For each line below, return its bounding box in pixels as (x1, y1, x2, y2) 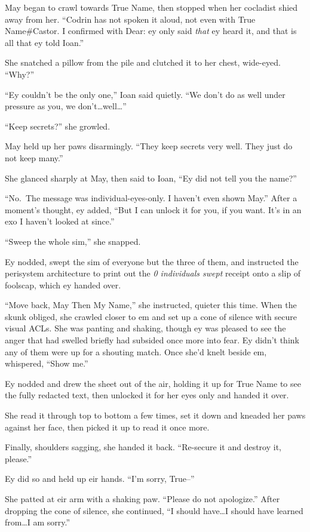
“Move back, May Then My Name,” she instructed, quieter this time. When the (5, 299, 297, 311)
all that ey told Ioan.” (5, 36, 84, 48)
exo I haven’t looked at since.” (5, 215, 115, 227)
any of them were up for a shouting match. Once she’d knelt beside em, (5, 345, 267, 358)
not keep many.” (5, 151, 63, 164)
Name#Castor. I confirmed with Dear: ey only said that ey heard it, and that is (5, 24, 297, 37)
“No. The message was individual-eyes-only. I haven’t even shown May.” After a (5, 192, 297, 204)
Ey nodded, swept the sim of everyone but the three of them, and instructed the (5, 255, 299, 267)
